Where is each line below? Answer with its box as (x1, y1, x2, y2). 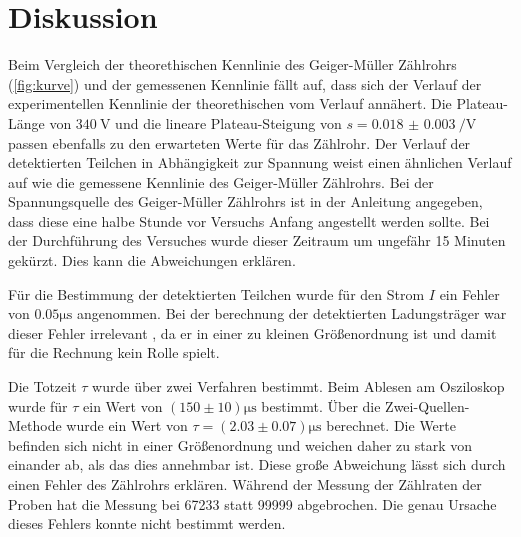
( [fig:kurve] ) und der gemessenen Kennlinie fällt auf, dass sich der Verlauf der (8, 73, 482, 94)
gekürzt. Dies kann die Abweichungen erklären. (8, 250, 296, 271)
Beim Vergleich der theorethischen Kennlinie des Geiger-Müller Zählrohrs (8, 54, 457, 75)
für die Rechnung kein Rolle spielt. (8, 342, 220, 363)
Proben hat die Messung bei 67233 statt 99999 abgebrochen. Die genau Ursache (8, 493, 497, 514)
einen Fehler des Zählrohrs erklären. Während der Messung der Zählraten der (8, 474, 482, 494)
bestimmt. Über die (261, 395, 381, 416)
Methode (8, 415, 62, 436)
